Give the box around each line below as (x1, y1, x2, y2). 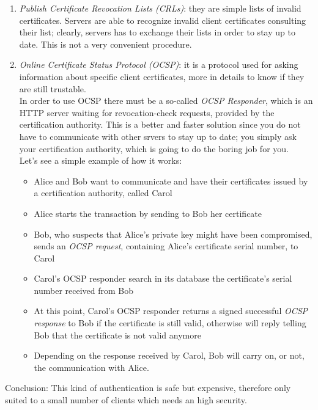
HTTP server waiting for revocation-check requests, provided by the (19, 106, 275, 119)
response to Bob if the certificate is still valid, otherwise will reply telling (34, 317, 306, 329)
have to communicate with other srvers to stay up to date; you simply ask (19, 130, 297, 142)
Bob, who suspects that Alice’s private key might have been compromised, (34, 227, 312, 240)
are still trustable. (19, 82, 86, 95)
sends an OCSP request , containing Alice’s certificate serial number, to (34, 240, 298, 252)
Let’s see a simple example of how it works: (19, 154, 182, 167)
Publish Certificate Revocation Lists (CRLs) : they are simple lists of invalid (19, 2, 301, 14)
